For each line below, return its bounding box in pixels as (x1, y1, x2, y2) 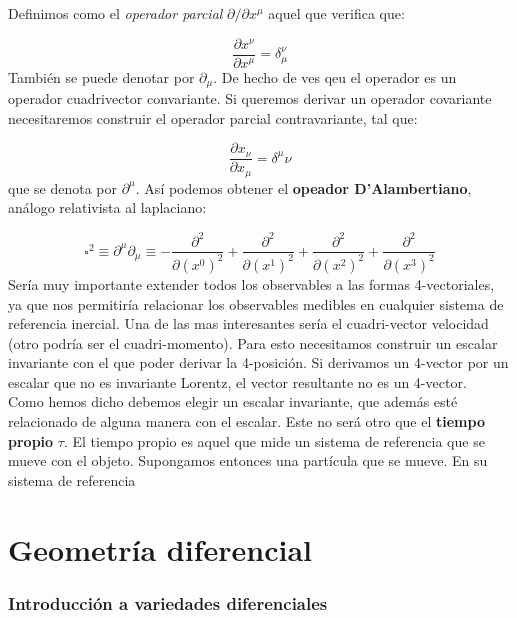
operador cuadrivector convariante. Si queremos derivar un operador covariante (8, 88, 492, 109)
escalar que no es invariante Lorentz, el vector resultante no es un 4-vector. (8, 371, 467, 392)
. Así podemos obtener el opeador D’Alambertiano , (135, 177, 472, 198)
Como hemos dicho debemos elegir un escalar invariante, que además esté (8, 391, 458, 412)
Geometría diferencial (8, 528, 312, 569)
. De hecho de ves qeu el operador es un (213, 66, 457, 87)
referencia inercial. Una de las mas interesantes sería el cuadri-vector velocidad (8, 313, 489, 334)
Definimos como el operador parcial (8, 3, 223, 23)
